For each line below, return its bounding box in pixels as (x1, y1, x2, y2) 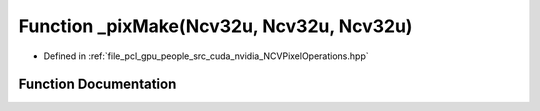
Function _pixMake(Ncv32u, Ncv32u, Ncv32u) (18, 15, 413, 37)
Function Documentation (18, 76, 177, 93)
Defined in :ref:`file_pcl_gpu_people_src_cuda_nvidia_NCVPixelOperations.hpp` (43, 50, 369, 62)
